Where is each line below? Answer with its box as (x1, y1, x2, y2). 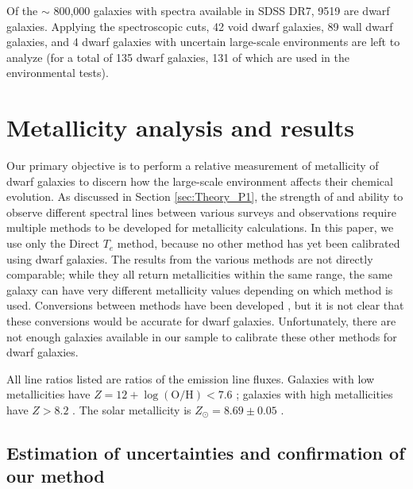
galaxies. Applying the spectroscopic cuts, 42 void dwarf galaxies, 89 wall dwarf (6, 17, 393, 34)
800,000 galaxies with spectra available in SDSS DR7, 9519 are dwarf (53, 2, 390, 18)
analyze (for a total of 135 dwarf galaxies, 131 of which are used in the (6, 48, 349, 65)
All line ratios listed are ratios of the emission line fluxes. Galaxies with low (6, 370, 375, 387)
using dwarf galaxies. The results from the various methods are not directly (6, 250, 373, 267)
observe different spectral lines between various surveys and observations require (6, 203, 396, 220)
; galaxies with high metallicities (236, 386, 393, 402)
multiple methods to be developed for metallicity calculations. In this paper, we (6, 219, 394, 236)
